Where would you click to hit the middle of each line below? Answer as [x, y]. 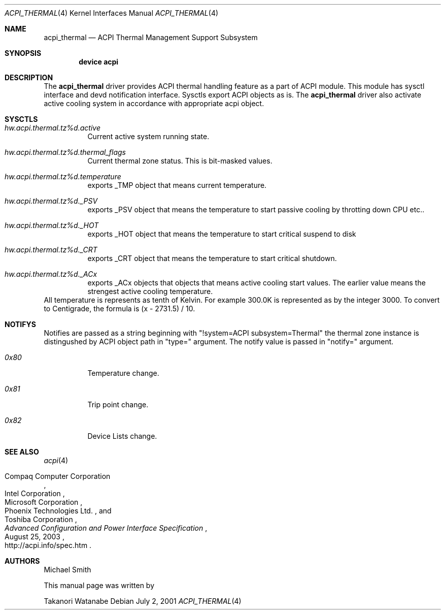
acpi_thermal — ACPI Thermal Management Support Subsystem [151, 37]
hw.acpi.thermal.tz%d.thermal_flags [65, 152]
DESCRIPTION [29, 77]
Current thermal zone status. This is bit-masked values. [180, 161]
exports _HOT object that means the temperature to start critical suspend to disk [222, 234]
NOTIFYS [20, 324]
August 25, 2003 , [35, 537]
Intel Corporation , [35, 493]
